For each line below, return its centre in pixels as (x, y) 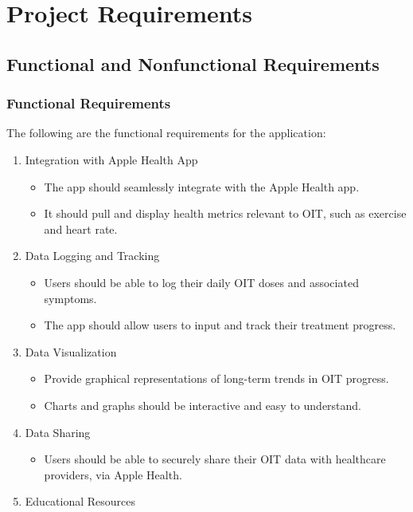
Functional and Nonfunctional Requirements (193, 63)
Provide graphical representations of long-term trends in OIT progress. (216, 378)
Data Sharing (58, 432)
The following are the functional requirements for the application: (166, 133)
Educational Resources (80, 501)
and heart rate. (81, 228)
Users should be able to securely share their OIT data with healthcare (215, 459)
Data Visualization (71, 351)
